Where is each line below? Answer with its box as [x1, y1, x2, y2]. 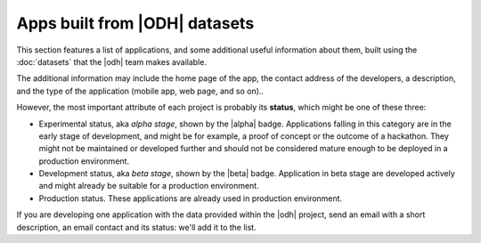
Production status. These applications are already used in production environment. [38, 192, 343, 204]
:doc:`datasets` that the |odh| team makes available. [16, 56, 207, 67]
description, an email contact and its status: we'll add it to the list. [16, 222, 257, 232]
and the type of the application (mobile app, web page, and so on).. [16, 85, 265, 96]
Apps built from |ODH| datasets [16, 13, 255, 33]
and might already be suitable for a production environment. [38, 181, 259, 191]
